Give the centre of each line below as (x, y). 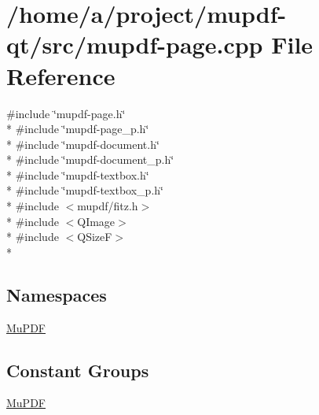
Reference (61, 75)
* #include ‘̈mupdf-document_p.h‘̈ (90, 159)
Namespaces (57, 294)
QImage (96, 221)
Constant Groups (78, 370)
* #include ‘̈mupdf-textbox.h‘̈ (78, 174)
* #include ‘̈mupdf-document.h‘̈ (83, 144)
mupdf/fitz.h (108, 206)
